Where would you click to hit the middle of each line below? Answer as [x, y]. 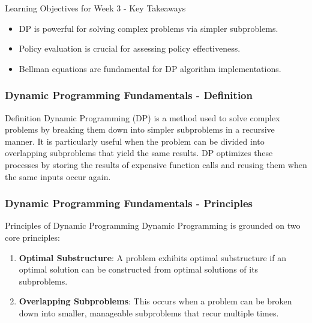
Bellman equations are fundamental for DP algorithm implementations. [150, 68]
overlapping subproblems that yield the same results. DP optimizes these [139, 153]
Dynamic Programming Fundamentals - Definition [129, 95]
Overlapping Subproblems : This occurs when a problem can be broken [155, 301]
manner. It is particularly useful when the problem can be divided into [135, 141]
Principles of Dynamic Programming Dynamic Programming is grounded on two [153, 225]
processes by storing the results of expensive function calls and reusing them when [156, 164]
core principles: [32, 237]
